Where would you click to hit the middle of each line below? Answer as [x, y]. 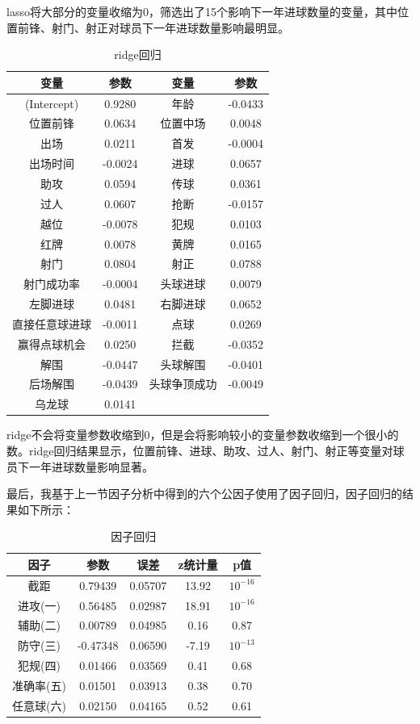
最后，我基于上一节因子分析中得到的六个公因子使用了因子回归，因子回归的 [204, 494]
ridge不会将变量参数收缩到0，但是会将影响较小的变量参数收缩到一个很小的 [203, 435]
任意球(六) [39, 705]
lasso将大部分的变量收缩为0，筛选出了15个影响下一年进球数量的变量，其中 [202, 11]
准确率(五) [39, 685]
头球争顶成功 [183, 384]
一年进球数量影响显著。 [91, 466]
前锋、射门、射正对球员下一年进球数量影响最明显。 [153, 27]
